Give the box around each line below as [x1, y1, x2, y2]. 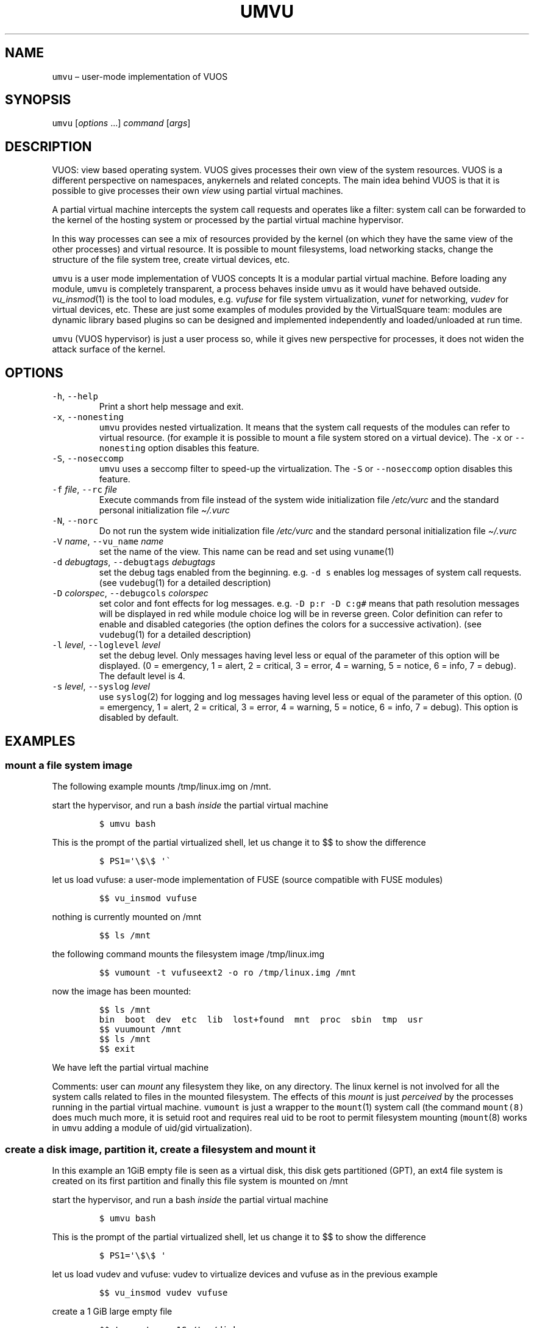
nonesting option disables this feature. [99, 443, 260, 454]
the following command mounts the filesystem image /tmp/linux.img [52, 949, 325, 960]
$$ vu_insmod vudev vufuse [99, 1288, 228, 1298]
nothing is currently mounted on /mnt [52, 912, 201, 923]
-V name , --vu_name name [52, 536, 164, 547]
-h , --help [52, 391, 98, 402]
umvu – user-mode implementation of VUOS [52, 71, 228, 82]
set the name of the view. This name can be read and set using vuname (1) [99, 546, 394, 557]
